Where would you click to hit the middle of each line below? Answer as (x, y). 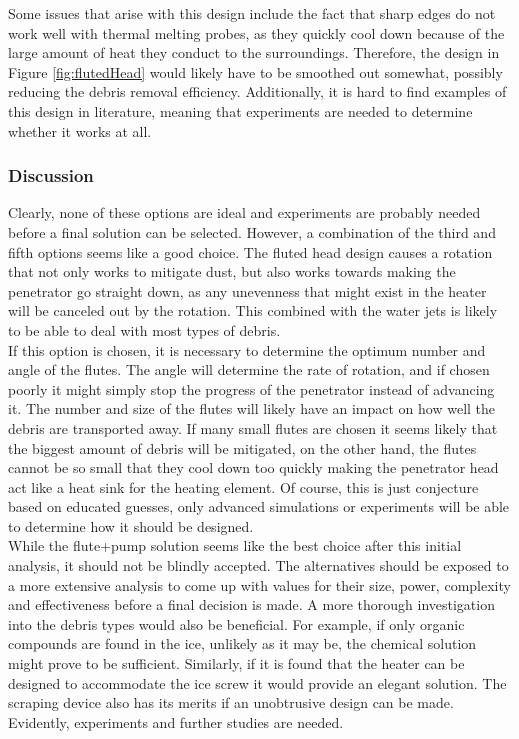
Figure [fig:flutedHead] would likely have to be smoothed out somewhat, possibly (255, 71)
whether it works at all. (80, 130)
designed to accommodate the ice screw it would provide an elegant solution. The (257, 682)
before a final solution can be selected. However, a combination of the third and (252, 231)
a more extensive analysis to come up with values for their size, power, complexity (259, 584)
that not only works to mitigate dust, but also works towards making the (232, 271)
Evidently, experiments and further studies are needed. (176, 721)
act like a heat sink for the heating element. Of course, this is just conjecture (243, 486)
